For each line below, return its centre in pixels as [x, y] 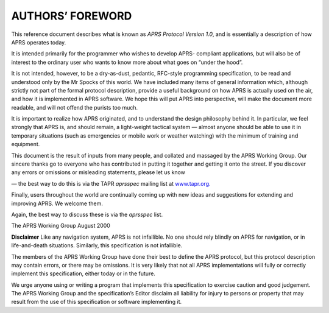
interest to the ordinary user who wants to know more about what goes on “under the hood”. [127, 62]
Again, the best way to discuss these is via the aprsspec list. [87, 214]
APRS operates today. [39, 42]
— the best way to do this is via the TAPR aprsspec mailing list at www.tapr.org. [111, 183]
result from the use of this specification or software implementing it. [97, 302]
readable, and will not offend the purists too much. [75, 107]
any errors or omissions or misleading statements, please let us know [98, 172]
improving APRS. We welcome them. [57, 203]
